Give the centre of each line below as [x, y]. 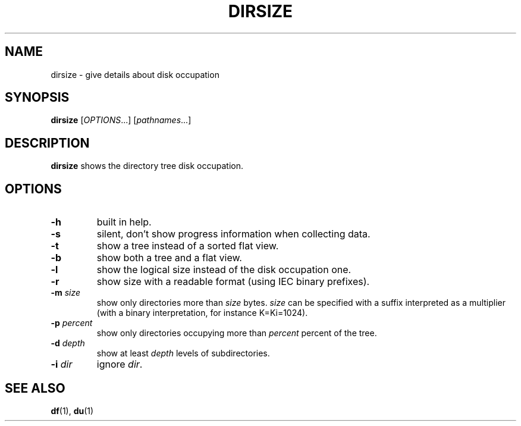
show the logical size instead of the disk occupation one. [224, 270]
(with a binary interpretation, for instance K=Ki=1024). [202, 313]
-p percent [72, 323]
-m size [66, 293]
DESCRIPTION [47, 143]
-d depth [68, 343]
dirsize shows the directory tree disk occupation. [147, 166]
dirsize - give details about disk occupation [135, 74]
